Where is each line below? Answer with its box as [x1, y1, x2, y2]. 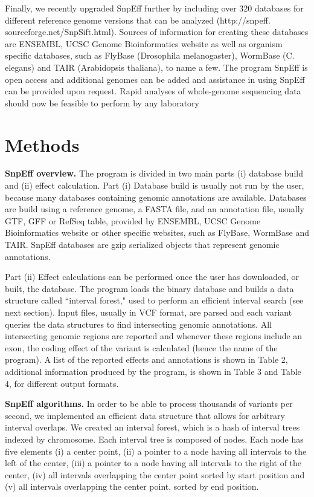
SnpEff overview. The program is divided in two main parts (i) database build [5, 167, 303, 180]
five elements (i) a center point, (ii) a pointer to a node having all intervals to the [5, 444, 307, 457]
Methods [5, 132, 80, 157]
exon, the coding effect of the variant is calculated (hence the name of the [5, 341, 278, 354]
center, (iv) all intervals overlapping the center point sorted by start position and [5, 468, 305, 481]
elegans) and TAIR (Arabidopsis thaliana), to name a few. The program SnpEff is [5, 60, 308, 73]
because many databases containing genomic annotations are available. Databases [5, 190, 307, 203]
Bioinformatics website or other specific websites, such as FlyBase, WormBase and [5, 226, 309, 239]
